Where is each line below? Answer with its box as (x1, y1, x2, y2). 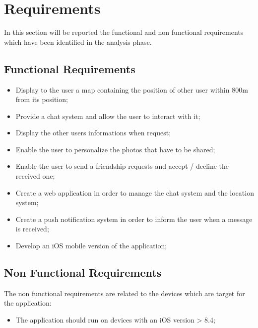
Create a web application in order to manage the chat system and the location (15, 187, 254, 198)
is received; (15, 223, 49, 234)
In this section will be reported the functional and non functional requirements (4, 27, 244, 37)
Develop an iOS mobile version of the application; (15, 240, 167, 251)
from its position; (15, 94, 68, 105)
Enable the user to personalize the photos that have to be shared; (15, 144, 215, 154)
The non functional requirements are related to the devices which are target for (4, 288, 245, 298)
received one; (15, 171, 55, 181)
